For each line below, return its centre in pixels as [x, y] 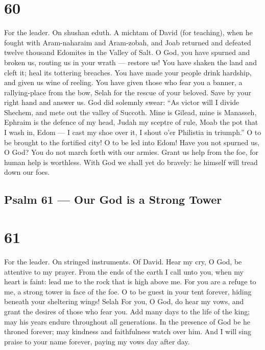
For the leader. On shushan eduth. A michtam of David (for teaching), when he [128, 32]
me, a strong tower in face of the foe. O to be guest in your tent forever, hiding [128, 291]
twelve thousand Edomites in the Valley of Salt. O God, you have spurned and [127, 52]
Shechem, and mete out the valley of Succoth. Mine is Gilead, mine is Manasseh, [130, 112]
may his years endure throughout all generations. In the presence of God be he [127, 321]
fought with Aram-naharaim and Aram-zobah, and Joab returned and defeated [128, 42]
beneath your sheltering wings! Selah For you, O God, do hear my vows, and [124, 301]
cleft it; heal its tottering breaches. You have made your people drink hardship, [128, 72]
